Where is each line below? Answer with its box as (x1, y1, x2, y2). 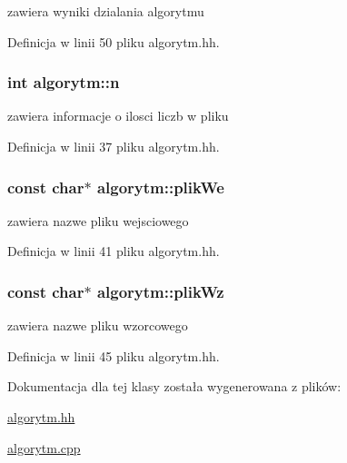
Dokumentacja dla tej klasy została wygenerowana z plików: (7, 377, 342, 396)
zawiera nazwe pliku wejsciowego (7, 211, 189, 230)
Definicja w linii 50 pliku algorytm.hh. (7, 32, 220, 51)
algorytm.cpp (7, 438, 81, 457)
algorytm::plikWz (96, 280, 224, 302)
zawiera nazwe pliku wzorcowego (7, 316, 188, 335)
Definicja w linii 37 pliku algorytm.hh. (7, 137, 220, 155)
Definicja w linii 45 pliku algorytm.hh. (7, 346, 220, 365)
